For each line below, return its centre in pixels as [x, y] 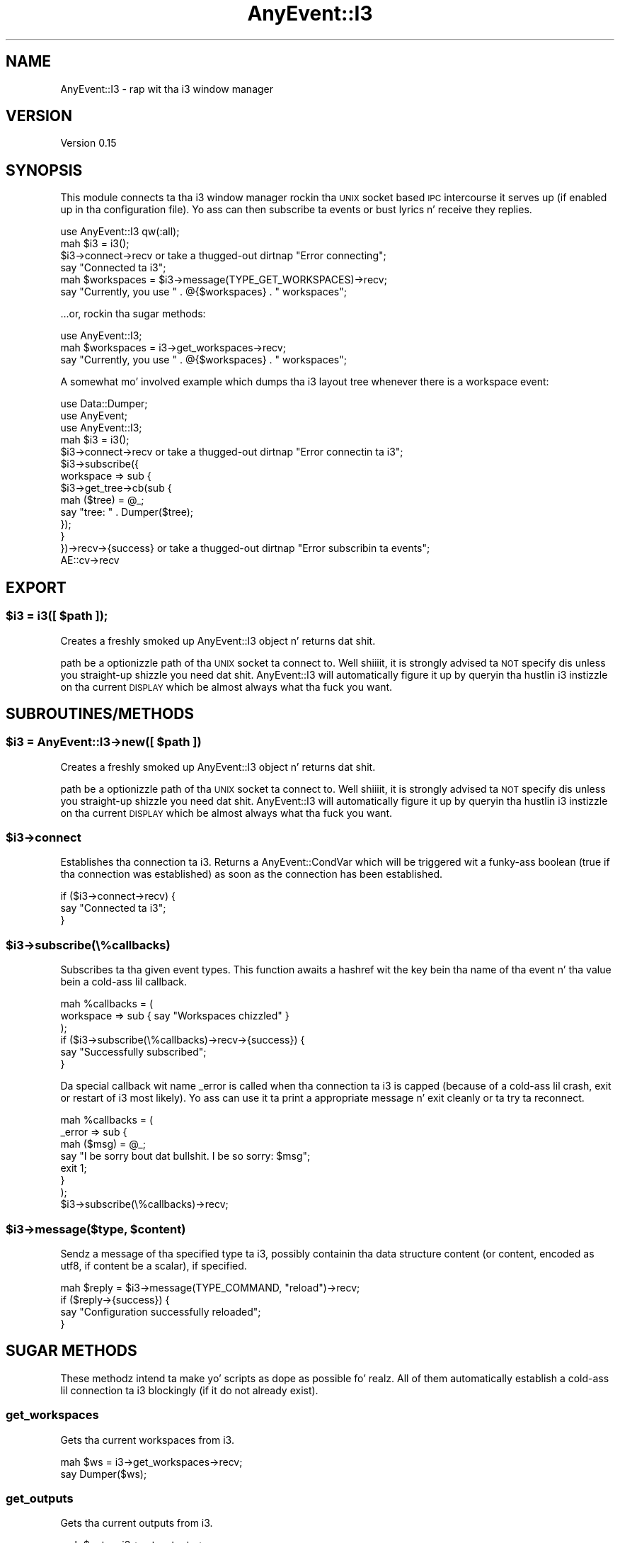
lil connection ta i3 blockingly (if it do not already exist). [189, 1390]
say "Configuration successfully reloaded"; [161, 1311]
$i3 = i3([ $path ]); [57, 616]
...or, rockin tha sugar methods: [133, 314]
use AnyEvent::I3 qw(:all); [120, 232]
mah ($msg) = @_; [103, 1144]
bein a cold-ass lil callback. [124, 982]
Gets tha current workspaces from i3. [147, 1440]
